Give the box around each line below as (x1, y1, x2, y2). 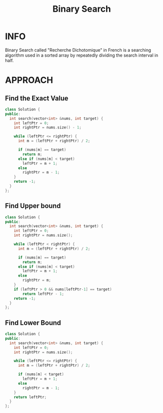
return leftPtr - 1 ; (22, 291, 64, 296)
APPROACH (5, 75, 54, 86)
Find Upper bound (5, 202, 61, 210)
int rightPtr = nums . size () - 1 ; (14, 125, 82, 130)
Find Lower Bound (5, 319, 61, 327)
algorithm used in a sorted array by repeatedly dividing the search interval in (5, 52, 158, 58)
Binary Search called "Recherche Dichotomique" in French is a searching (5, 47, 151, 53)
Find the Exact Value (5, 94, 69, 102)
